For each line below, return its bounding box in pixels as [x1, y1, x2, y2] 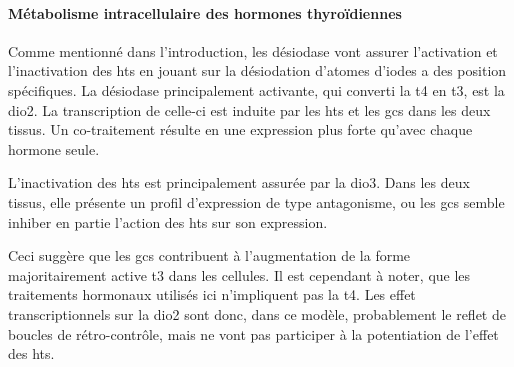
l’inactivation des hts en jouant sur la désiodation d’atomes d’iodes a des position [8, 60, 507, 81]
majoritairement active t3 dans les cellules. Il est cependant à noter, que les [8, 264, 471, 285]
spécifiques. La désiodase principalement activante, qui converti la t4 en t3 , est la [8, 79, 505, 100]
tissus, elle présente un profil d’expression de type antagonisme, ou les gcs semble [8, 191, 505, 212]
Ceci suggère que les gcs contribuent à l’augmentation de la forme [8, 245, 411, 266]
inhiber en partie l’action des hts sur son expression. [8, 211, 328, 232]
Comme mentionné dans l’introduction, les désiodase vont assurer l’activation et [8, 40, 498, 61]
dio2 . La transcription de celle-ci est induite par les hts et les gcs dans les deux [8, 99, 491, 120]
